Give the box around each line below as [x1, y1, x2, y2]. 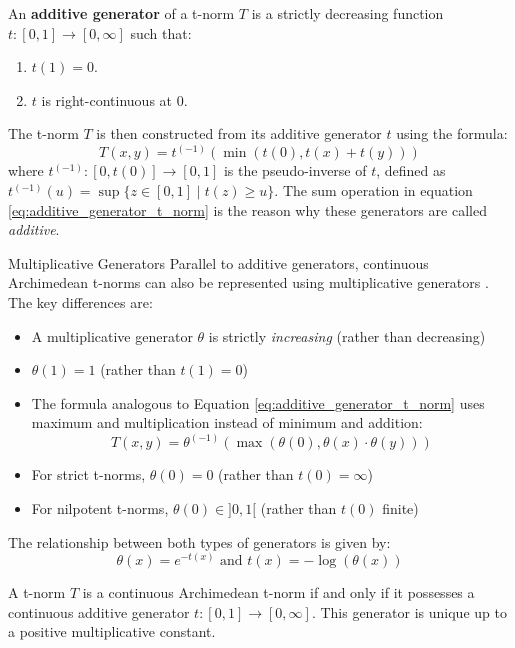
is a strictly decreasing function [251, 3, 444, 23]
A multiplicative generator [31, 325, 193, 346]
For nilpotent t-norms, [31, 497, 169, 518]
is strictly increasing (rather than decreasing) [208, 325, 486, 346]
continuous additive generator [8, 601, 190, 622]
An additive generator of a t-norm [8, 3, 235, 23]
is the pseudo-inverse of [223, 160, 367, 181]
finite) [382, 497, 419, 518]
